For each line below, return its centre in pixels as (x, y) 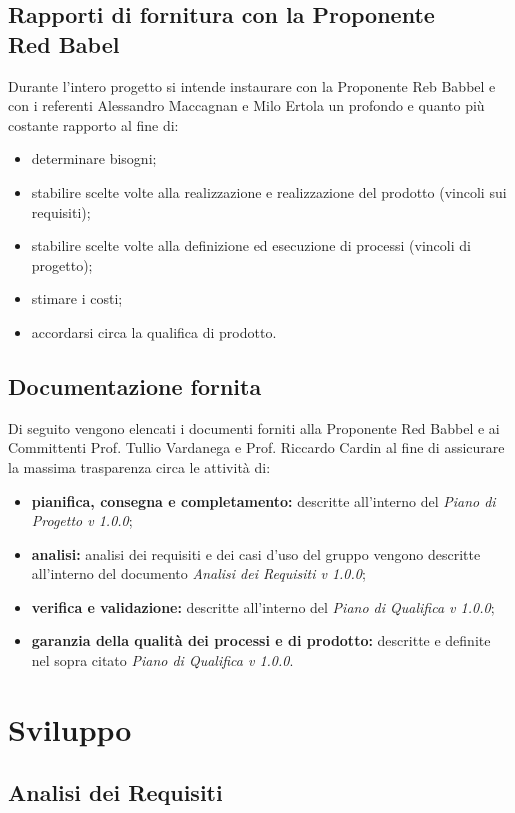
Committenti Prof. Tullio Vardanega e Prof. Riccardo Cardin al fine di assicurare (256, 447)
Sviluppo (70, 728)
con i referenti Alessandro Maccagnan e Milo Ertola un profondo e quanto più (246, 105)
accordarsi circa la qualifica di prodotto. (154, 331)
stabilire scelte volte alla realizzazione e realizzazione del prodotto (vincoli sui (269, 191)
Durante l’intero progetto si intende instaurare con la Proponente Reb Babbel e (252, 85)
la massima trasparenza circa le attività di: (139, 466)
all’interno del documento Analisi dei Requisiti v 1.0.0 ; (198, 573)
